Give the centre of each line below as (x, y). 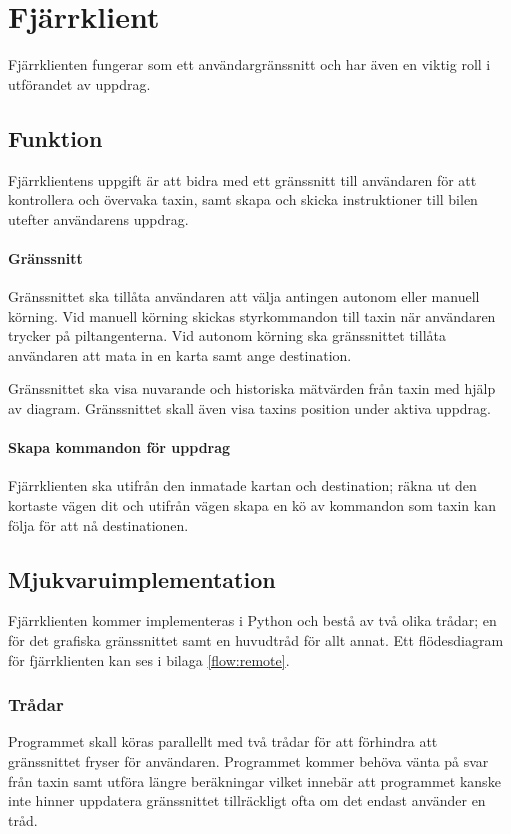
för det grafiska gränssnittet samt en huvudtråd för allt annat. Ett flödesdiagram (256, 640)
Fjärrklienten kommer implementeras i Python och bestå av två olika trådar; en (252, 620)
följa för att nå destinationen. (98, 524)
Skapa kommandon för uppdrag (119, 447)
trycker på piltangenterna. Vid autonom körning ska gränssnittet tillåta (227, 335)
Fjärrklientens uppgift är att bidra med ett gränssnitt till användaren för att (242, 179)
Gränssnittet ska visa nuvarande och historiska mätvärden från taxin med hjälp (252, 388)
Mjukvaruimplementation (142, 578)
